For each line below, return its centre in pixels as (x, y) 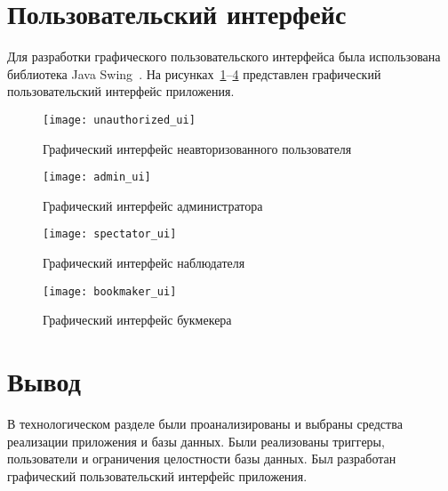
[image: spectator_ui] (110, 234)
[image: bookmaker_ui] (110, 291)
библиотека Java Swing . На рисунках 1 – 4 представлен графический (194, 73)
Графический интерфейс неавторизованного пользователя (197, 148)
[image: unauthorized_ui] (119, 120)
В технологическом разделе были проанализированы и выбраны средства (205, 424)
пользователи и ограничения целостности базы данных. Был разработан (202, 459)
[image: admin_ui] (97, 177)
